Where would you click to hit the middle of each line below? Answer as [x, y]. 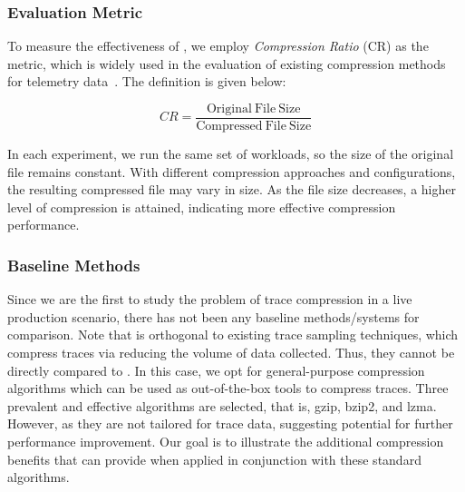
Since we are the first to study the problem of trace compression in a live [210, 299]
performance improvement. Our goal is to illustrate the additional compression [226, 441]
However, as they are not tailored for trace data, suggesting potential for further [230, 423]
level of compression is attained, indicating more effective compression [202, 207]
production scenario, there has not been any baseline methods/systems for [213, 316]
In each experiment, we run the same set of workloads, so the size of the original [231, 154]
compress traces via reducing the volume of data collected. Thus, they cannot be [231, 353]
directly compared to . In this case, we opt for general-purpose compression [216, 370]
